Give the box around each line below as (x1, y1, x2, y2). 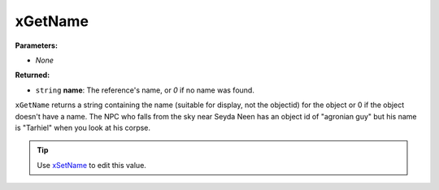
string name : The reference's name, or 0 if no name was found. (35, 85, 255, 95)
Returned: (15, 70, 50, 80)
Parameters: (15, 41, 59, 50)
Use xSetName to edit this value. (37, 160, 146, 170)
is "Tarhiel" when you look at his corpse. (15, 123, 150, 132)
